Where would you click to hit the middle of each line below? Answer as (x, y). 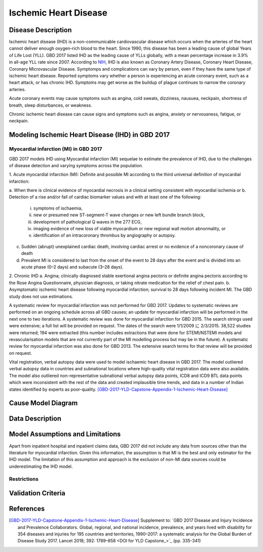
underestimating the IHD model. (41, 466)
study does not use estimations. (41, 296)
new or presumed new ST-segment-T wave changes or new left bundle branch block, (119, 215)
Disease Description (40, 30)
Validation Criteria (37, 493)
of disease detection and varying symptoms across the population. (76, 165)
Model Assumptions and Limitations (65, 434)
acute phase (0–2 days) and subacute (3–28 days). (72, 267)
